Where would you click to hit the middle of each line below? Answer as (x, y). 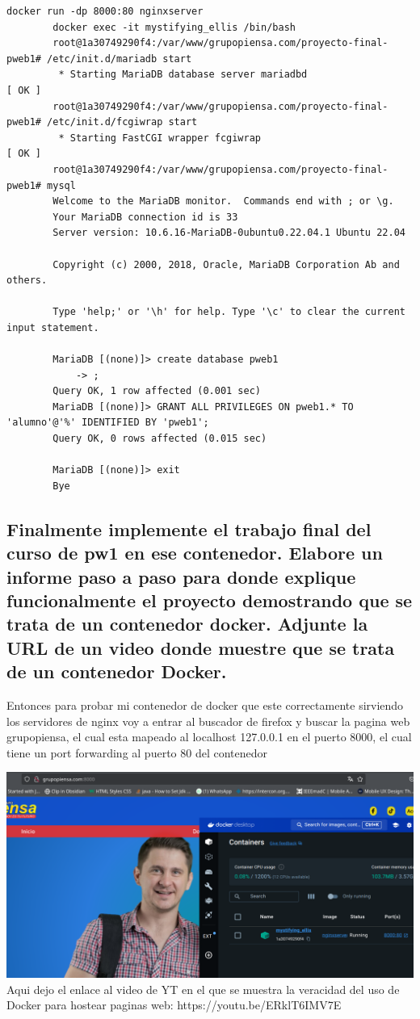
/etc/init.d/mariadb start (120, 59)
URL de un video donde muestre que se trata (201, 647)
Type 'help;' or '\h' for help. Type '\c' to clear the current (229, 312)
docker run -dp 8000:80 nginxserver (105, 11)
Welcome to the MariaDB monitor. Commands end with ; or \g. (223, 201)
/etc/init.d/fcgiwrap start (122, 122)
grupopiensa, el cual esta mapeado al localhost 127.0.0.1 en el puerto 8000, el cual (209, 737)
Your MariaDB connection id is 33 (145, 217)
